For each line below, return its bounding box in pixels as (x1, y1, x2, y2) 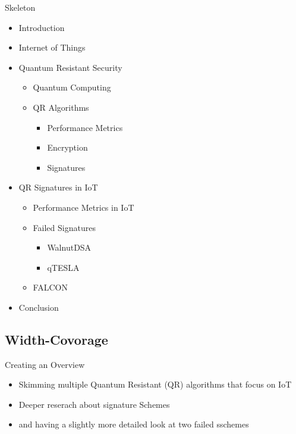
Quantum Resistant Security (18, 61, 122, 73)
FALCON (33, 281, 68, 294)
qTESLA (47, 261, 80, 273)
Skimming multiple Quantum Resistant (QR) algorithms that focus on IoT (18, 378, 292, 391)
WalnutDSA (47, 241, 92, 254)
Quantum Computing (33, 81, 111, 93)
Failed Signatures (33, 221, 96, 233)
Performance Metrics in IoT (33, 201, 134, 213)
